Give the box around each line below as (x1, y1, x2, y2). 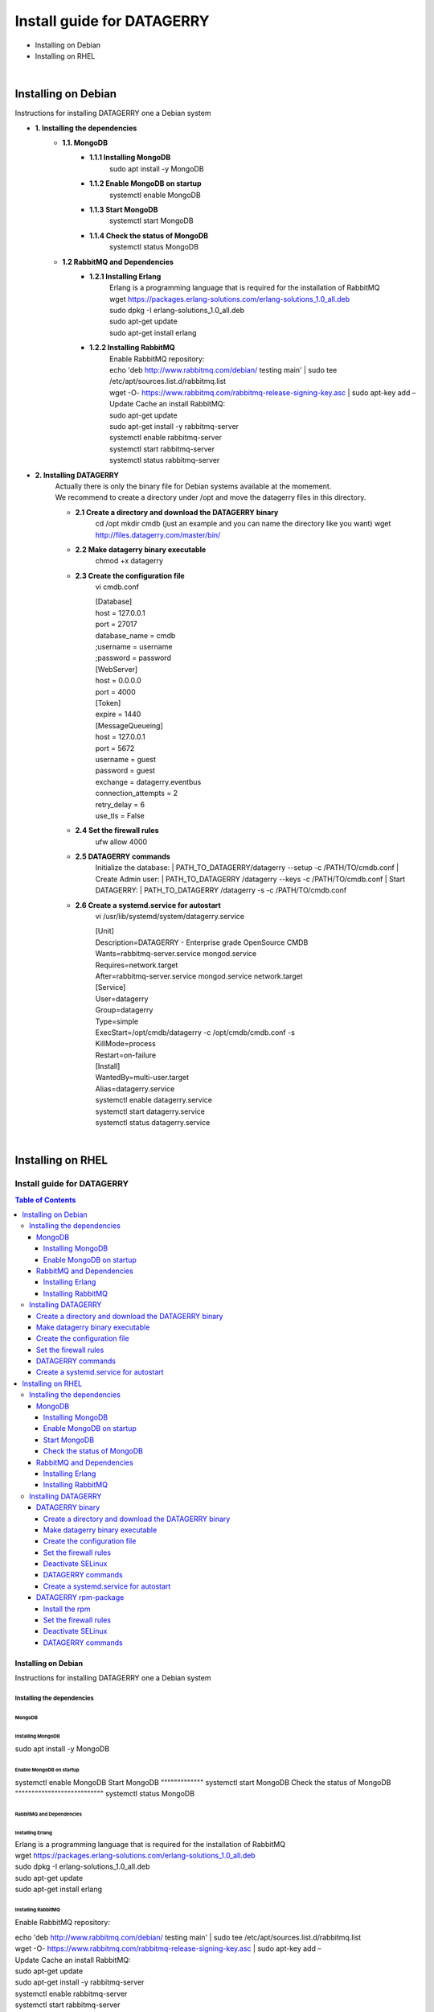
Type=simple (95, 1016, 139, 1026)
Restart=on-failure (95, 1050, 157, 1060)
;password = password (95, 653, 172, 663)
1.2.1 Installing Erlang (89, 271, 162, 281)
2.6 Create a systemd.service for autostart (75, 900, 221, 909)
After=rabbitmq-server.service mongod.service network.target (95, 971, 303, 981)
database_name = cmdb (95, 630, 176, 640)
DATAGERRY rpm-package (36, 1593, 125, 1602)
